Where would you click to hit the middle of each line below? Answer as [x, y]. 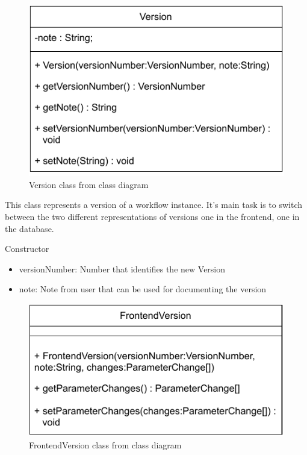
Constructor [27, 249]
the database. [29, 228]
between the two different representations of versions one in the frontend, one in [152, 216]
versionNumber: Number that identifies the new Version [122, 268]
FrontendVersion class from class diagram [105, 445]
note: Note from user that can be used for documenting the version [143, 289]
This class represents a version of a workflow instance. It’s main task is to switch [154, 205]
